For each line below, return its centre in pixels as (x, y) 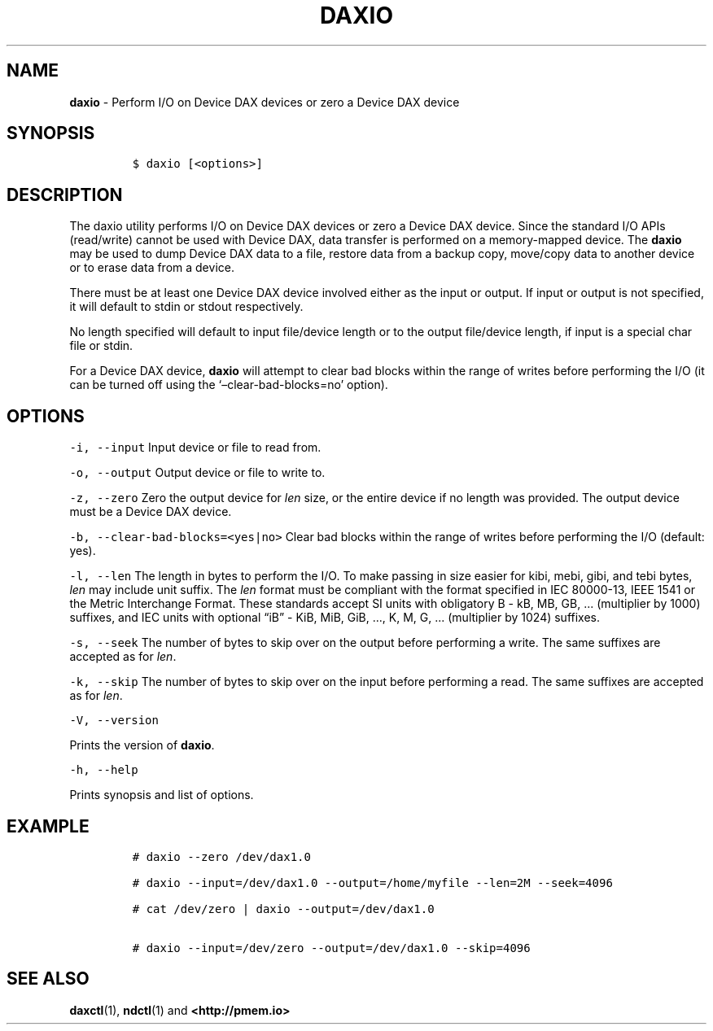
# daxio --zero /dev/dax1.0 (221, 856)
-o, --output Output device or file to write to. (197, 473)
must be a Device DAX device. (151, 512)
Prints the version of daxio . (142, 745)
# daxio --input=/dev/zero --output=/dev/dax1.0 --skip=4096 (331, 948)
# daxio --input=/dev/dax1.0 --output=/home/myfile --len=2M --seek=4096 (372, 882)
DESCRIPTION (65, 194)
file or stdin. (101, 346)
